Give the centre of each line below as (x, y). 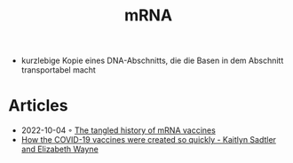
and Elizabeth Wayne (59, 149)
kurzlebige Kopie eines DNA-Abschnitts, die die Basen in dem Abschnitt (152, 61)
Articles (38, 106)
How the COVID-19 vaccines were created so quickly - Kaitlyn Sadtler (149, 140)
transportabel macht (59, 70)
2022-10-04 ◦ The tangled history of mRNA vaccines (119, 130)
